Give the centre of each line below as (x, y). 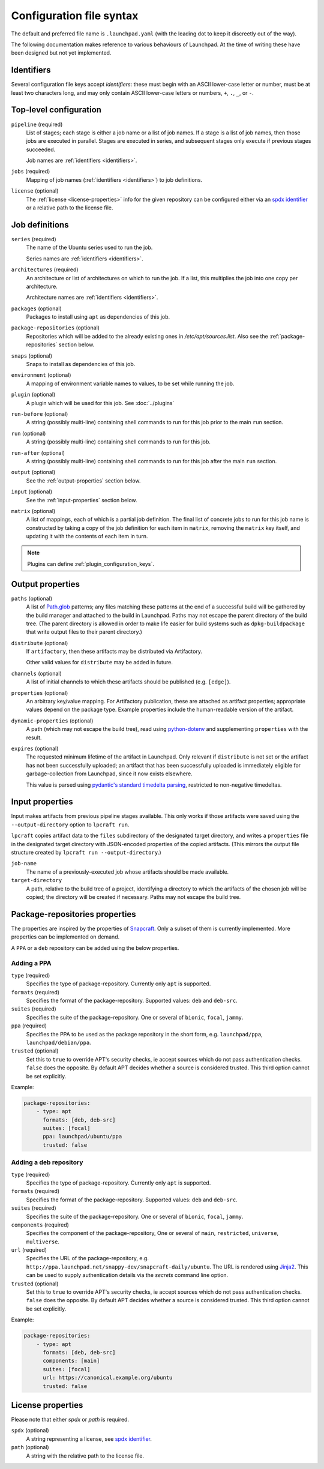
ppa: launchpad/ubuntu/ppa (82, 1137)
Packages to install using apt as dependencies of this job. (98, 317)
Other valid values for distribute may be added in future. (100, 662)
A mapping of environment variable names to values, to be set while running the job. (130, 383)
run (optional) (28, 433)
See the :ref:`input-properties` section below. (82, 500)
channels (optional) (37, 673)
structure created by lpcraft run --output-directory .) (86, 853)
